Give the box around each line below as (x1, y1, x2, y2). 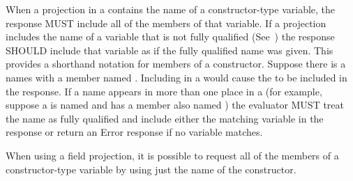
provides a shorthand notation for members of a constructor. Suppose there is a (6, 56, 346, 71)
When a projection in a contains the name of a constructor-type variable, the (6, 2, 336, 16)
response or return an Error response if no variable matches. (6, 125, 263, 139)
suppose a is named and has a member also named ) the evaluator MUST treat (6, 97, 345, 112)
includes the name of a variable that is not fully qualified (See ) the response (6, 29, 335, 44)
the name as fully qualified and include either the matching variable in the (6, 111, 324, 125)
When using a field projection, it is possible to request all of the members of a (6, 148, 339, 162)
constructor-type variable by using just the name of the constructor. (6, 162, 296, 176)
